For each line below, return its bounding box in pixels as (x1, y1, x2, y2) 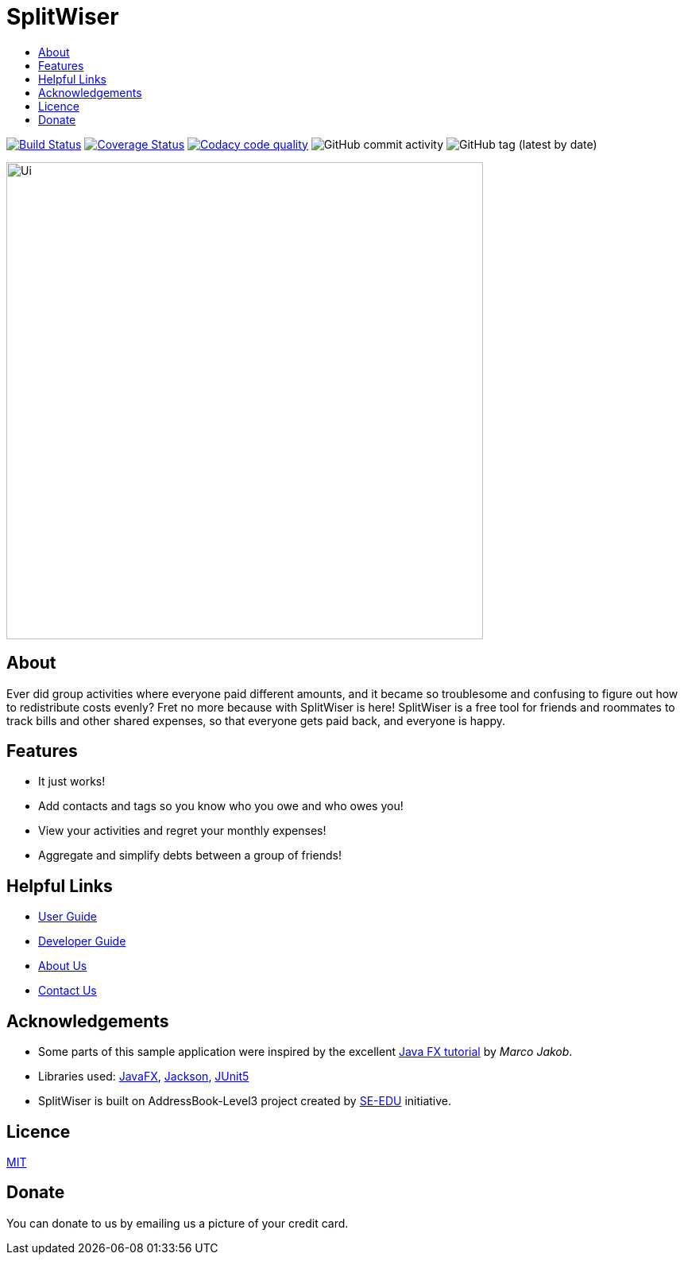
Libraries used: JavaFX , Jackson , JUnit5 (38, 1069, 249, 1084)
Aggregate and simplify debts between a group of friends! (38, 848, 342, 863)
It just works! (38, 774, 106, 789)
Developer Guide (38, 934, 126, 949)
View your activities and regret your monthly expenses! (38, 824, 327, 838)
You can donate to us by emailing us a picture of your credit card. (6, 1216, 349, 1230)
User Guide (38, 910, 98, 924)
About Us (38, 959, 87, 973)
